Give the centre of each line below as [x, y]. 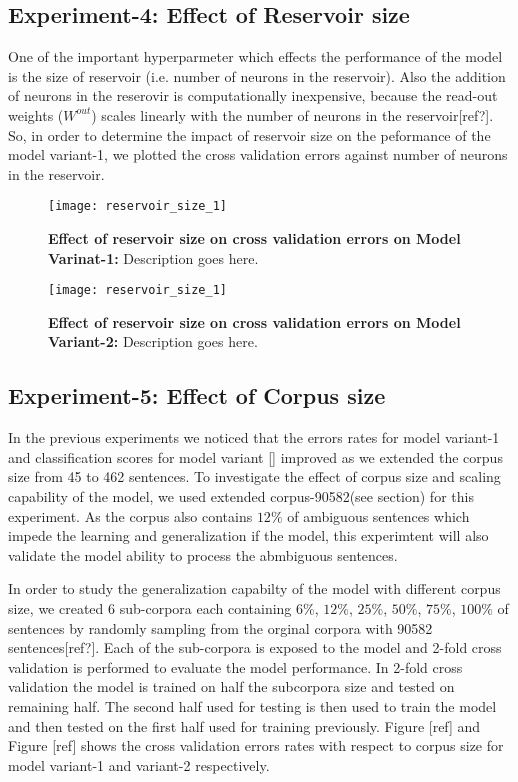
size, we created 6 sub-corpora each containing [150, 608]
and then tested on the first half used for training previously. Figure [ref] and [244, 725]
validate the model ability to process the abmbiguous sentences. [203, 554]
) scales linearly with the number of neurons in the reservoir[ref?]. [292, 114]
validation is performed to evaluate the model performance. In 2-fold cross [235, 666]
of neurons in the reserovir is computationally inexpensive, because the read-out [253, 95]
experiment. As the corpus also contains [130, 515]
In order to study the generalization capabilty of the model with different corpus [254, 588]
